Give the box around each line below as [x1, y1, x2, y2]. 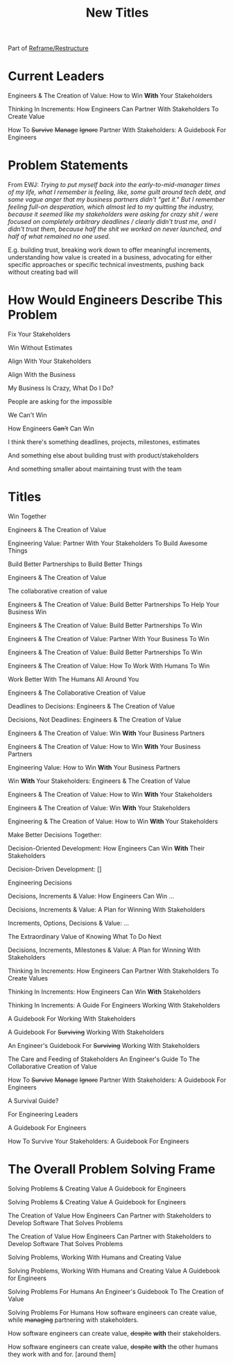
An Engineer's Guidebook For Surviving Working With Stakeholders [8, 1041, 200, 1049]
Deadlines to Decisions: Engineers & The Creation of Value [8, 702, 175, 710]
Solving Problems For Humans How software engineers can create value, [8, 1308, 217, 1316]
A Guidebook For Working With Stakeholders [8, 1014, 136, 1023]
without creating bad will [8, 268, 78, 276]
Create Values [8, 974, 48, 982]
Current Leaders [8, 68, 105, 84]
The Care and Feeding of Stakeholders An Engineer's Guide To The [8, 1055, 200, 1063]
